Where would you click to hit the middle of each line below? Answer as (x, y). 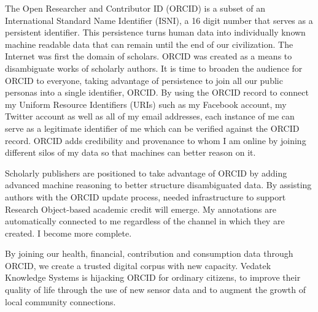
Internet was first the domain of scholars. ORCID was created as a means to (149, 56)
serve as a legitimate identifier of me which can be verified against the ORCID (152, 128)
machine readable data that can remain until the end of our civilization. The (149, 44)
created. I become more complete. (68, 233)
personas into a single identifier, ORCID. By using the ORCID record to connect (157, 92)
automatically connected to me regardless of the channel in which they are (145, 221)
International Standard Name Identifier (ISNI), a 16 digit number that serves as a (159, 20)
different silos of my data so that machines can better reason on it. (130, 152)
